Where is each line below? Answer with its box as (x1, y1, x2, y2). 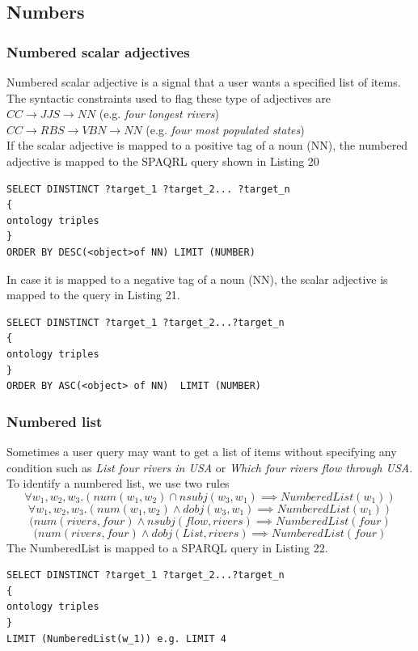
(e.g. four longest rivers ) (99, 105, 219, 122)
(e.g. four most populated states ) (146, 120, 305, 137)
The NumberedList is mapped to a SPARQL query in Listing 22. (6, 539, 328, 556)
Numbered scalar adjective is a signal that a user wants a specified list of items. (6, 74, 401, 90)
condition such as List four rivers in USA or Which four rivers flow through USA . (6, 459, 413, 476)
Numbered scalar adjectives (6, 41, 190, 61)
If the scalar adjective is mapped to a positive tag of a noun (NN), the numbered (6, 137, 408, 154)
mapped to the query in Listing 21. (6, 286, 180, 303)
